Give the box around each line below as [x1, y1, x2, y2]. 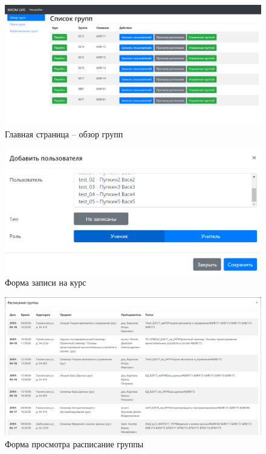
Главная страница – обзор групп [5, 127, 123, 140]
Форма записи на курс [5, 276, 86, 289]
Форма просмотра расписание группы [5, 437, 144, 450]
